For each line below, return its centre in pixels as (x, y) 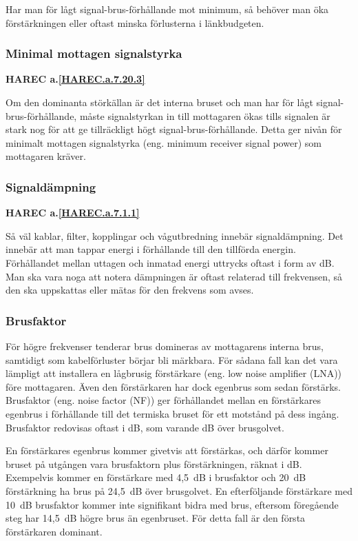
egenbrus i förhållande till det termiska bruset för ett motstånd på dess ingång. (172, 413)
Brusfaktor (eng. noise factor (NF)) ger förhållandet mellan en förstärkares (163, 400)
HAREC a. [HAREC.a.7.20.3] (75, 79)
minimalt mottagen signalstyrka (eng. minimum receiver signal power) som (164, 142)
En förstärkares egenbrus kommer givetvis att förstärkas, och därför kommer (167, 450)
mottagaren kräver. (46, 156)
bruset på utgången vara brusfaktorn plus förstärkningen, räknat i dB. (154, 463)
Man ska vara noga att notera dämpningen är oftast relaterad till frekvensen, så (174, 276)
